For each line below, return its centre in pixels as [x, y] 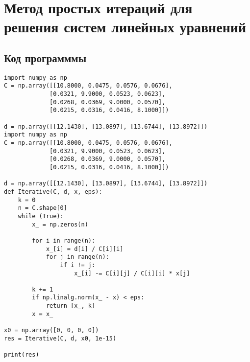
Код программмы [45, 57]
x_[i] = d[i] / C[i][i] [85, 249]
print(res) [22, 355]
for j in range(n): [77, 257]
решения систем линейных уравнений [125, 27]
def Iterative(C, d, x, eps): [53, 192]
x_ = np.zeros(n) [60, 224]
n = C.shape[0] [42, 208]
